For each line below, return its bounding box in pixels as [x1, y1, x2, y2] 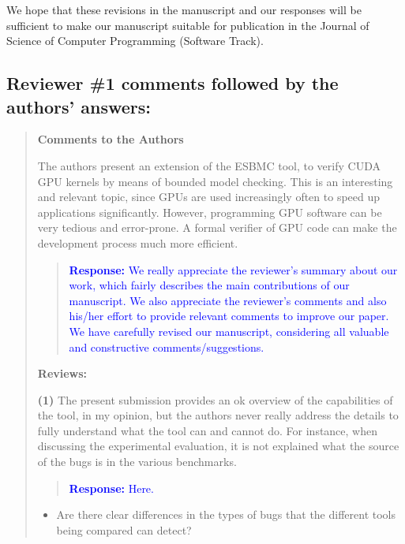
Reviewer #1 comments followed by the [6, 71, 339, 95]
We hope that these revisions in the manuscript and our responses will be [6, 2, 362, 17]
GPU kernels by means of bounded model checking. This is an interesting [37, 173, 393, 189]
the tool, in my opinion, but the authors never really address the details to [37, 407, 399, 423]
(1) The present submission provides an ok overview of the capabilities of [37, 391, 393, 408]
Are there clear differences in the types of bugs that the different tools [56, 506, 396, 523]
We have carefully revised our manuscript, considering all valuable [69, 322, 389, 339]
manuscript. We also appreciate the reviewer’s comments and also [69, 292, 387, 308]
